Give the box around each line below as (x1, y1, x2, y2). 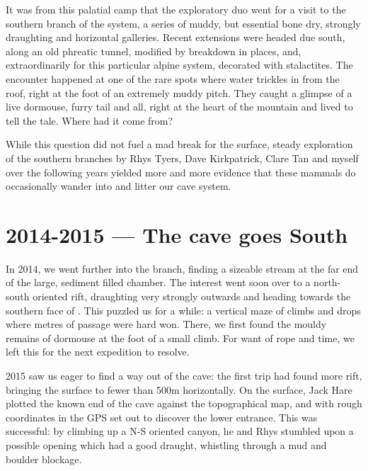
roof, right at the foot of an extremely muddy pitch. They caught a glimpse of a (6, 85, 352, 100)
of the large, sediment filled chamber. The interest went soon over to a (6, 275, 311, 290)
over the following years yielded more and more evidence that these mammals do (6, 164, 356, 179)
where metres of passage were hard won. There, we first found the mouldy (6, 317, 327, 331)
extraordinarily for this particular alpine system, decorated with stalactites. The (6, 57, 353, 72)
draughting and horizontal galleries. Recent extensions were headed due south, (6, 30, 345, 45)
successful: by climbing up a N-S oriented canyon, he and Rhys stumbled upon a (6, 424, 354, 438)
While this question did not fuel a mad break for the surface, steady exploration (6, 137, 353, 152)
